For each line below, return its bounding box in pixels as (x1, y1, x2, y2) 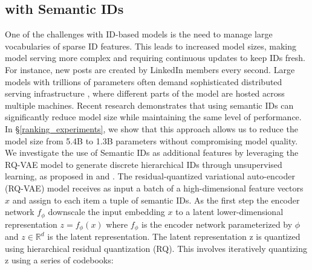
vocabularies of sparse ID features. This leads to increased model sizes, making (5, 39, 297, 52)
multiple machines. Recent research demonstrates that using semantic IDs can (5, 98, 294, 111)
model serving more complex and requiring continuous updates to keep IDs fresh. (5, 51, 305, 64)
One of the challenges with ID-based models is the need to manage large (5, 28, 273, 40)
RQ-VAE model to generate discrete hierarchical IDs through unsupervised (5, 158, 282, 170)
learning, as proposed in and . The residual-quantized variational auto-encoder (5, 170, 295, 182)
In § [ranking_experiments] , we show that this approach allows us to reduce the (5, 122, 298, 135)
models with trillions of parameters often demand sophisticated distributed (5, 75, 282, 88)
